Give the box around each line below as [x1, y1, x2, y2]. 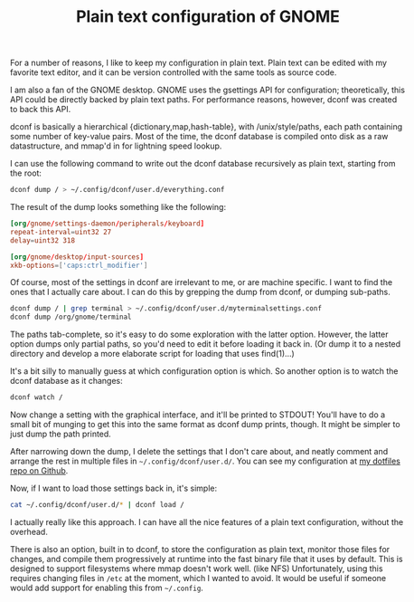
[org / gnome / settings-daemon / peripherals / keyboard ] [10, 219, 205, 228]
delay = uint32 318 [10, 235, 76, 245]
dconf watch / [10, 393, 63, 402]
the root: [10, 167, 42, 178]
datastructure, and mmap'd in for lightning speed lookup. [10, 140, 222, 151]
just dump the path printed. [10, 428, 112, 440]
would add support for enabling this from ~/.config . [10, 582, 203, 593]
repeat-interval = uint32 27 [10, 227, 112, 236]
